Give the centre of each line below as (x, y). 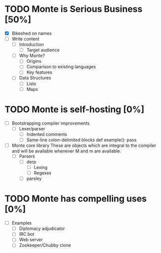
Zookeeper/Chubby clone (45, 245)
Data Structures (35, 78)
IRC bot (27, 234)
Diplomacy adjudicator (42, 229)
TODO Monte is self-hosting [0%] (75, 109)
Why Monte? (32, 56)
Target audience (43, 50)
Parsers (27, 156)
